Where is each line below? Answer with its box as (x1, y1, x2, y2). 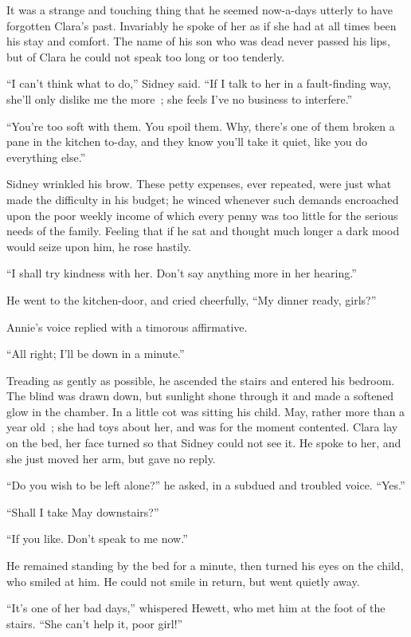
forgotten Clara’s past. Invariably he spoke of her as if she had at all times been (6, 17, 397, 33)
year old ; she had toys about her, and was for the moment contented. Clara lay (6, 419, 398, 435)
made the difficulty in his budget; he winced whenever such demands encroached (6, 191, 399, 207)
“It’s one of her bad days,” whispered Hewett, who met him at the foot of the (6, 600, 386, 616)
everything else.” (6, 148, 86, 165)
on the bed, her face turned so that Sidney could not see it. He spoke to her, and (6, 434, 401, 451)
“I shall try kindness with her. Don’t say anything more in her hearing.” (6, 265, 357, 281)
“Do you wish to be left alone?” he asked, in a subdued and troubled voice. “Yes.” (6, 477, 405, 493)
